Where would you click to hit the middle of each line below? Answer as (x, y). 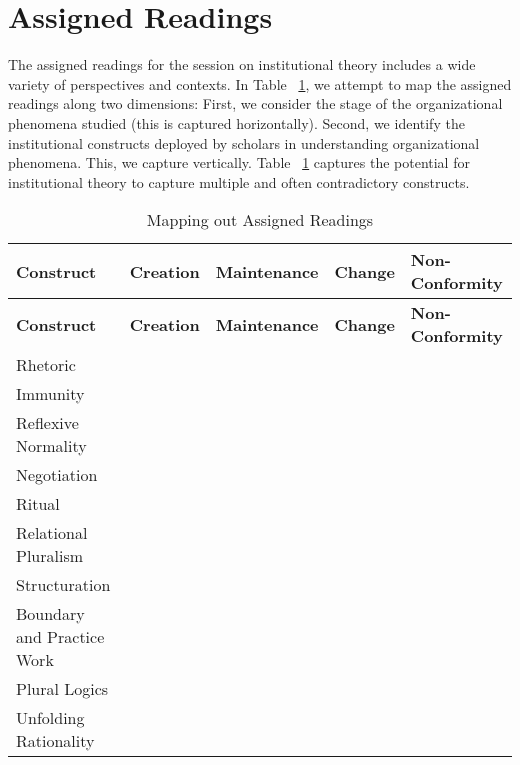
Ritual (38, 504)
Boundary (50, 614)
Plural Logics (62, 689)
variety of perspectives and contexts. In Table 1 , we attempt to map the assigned (260, 83)
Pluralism (50, 556)
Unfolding (50, 718)
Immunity (50, 394)
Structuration (63, 585)
